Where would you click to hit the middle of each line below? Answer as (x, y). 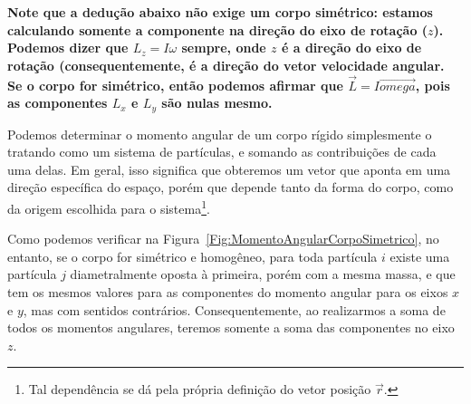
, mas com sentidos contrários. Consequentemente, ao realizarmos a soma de (234, 309)
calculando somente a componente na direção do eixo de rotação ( (218, 29)
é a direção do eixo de (351, 48)
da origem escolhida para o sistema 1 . (109, 207)
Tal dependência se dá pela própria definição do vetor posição (200, 389)
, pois (433, 85)
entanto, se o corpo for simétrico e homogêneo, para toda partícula (192, 256)
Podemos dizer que (68, 48)
